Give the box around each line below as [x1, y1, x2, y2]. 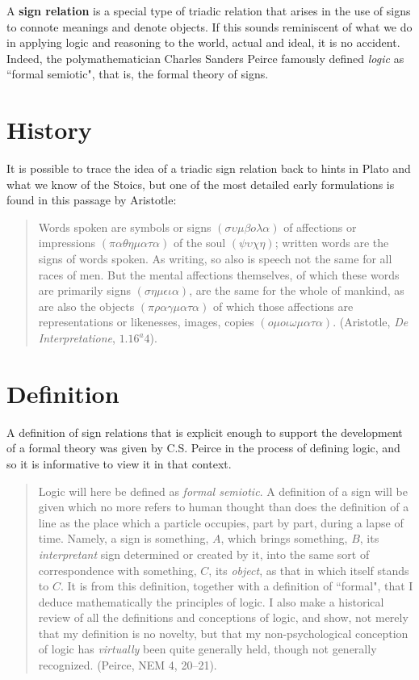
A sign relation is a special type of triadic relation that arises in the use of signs [6, 2, 411, 19]
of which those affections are [212, 297, 354, 314]
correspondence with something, [38, 561, 197, 578]
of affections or [283, 218, 357, 235]
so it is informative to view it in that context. [6, 455, 232, 472]
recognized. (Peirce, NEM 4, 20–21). [38, 657, 217, 674]
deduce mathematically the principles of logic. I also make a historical [38, 593, 384, 610]
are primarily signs [38, 282, 132, 299]
